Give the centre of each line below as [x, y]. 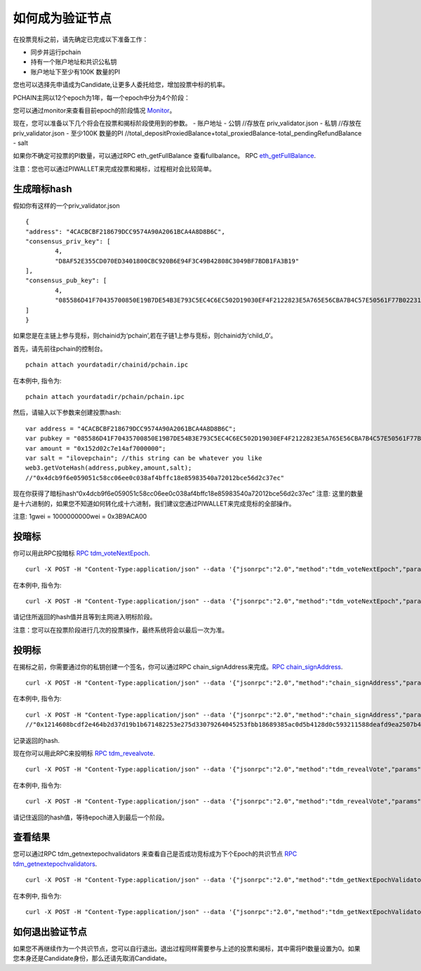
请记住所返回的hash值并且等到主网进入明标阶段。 [85, 617]
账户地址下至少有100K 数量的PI [75, 72]
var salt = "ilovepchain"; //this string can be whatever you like [144, 458]
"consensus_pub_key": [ [66, 280]
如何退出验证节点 [50, 931]
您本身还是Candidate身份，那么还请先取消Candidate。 [92, 958]
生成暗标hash [43, 189]
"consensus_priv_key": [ [68, 241]
